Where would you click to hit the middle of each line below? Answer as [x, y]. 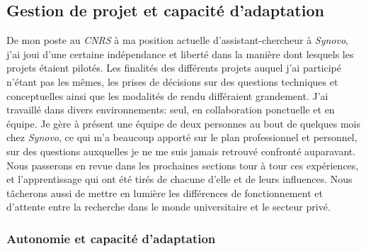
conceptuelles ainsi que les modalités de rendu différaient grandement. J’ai [167, 95]
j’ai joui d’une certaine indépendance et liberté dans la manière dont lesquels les [180, 54]
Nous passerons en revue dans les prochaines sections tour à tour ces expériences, [183, 165]
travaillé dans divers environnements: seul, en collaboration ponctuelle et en [171, 110]
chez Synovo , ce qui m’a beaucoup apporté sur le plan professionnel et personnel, [182, 137]
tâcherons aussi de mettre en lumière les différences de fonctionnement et [165, 193]
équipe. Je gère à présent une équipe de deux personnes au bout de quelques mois [184, 123]
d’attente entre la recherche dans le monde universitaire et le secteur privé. [168, 207]
